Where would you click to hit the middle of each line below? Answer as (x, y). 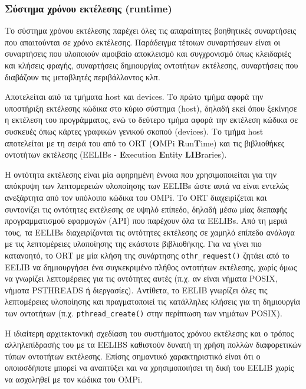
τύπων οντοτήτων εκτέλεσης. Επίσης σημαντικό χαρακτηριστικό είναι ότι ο (133, 356)
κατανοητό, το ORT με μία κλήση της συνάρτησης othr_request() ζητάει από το (147, 255)
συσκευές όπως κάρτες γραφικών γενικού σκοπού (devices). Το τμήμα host (134, 131)
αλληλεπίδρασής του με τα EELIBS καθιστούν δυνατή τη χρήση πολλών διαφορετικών (153, 344)
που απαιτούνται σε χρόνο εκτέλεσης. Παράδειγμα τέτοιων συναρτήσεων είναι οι (143, 42)
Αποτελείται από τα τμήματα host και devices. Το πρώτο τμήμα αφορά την (134, 97)
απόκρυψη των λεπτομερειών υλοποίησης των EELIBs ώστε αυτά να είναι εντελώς (147, 186)
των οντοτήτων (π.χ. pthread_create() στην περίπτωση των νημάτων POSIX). (144, 313)
